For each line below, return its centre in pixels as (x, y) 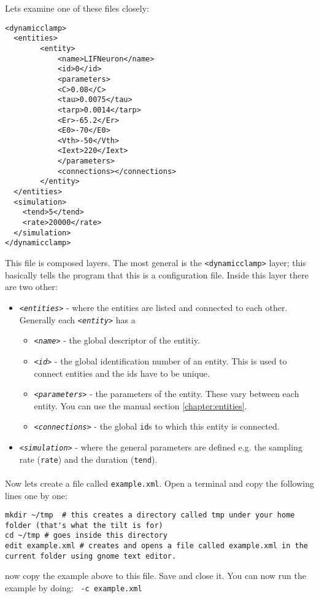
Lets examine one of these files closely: (77, 8)
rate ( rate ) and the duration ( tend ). (88, 459)
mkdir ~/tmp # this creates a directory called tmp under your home (150, 515)
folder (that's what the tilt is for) (84, 525)
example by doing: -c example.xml (74, 588)
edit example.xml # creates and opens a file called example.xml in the (156, 546)
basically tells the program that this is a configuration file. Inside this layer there (157, 274)
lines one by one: (36, 495)
